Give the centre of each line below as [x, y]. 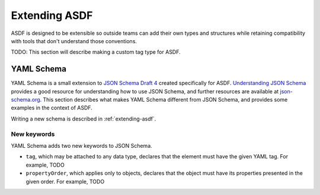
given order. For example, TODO [65, 181]
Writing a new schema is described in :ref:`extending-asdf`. [84, 119]
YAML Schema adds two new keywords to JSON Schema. [81, 145]
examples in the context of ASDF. [52, 108]
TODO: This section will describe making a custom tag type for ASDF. [96, 52]
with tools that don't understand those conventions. [74, 41]
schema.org [26, 100]
